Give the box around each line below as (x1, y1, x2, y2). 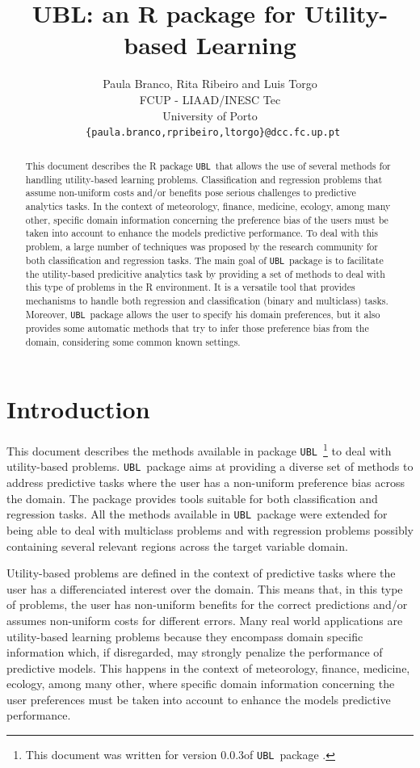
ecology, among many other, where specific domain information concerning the (6, 675, 395, 692)
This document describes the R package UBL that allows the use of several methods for (25, 158, 391, 172)
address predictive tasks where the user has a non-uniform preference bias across (6, 474, 405, 491)
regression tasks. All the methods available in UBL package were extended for (6, 506, 388, 522)
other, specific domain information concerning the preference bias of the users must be (25, 212, 388, 226)
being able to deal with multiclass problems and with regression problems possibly (6, 521, 414, 538)
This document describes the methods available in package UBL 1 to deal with (6, 440, 392, 459)
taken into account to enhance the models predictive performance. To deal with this (25, 226, 379, 240)
